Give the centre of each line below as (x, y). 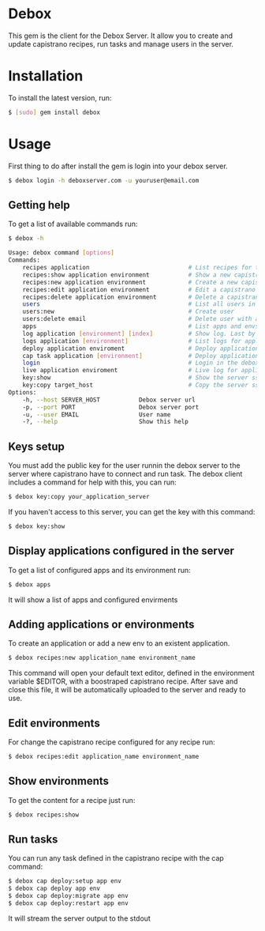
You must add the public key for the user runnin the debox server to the (124, 465)
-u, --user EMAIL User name (97, 415)
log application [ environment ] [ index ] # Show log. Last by (139, 334)
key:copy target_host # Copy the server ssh (142, 385)
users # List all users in (139, 304)
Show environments (58, 781)
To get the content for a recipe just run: (72, 800)
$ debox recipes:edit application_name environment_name (104, 756)
